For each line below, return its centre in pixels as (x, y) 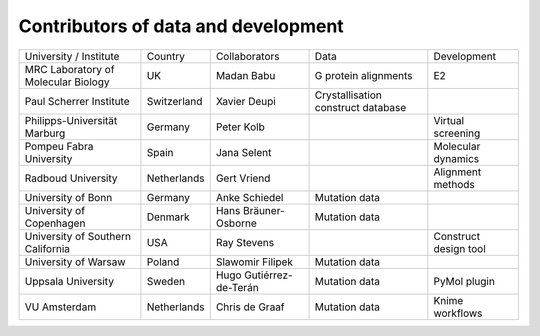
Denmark (168, 217)
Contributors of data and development (181, 26)
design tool (460, 248)
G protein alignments (363, 75)
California (47, 248)
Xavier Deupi (246, 101)
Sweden (165, 281)
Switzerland (174, 101)
